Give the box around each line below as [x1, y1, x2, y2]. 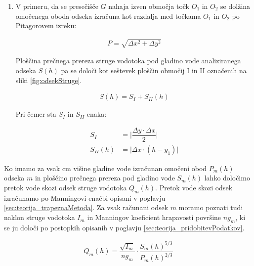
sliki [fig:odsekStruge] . [15, 75, 82, 85]
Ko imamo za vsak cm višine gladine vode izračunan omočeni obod [4, 163, 207, 173]
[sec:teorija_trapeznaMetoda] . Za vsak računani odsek [4, 202, 169, 213]
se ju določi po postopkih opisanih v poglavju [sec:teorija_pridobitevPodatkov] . [4, 222, 245, 232]
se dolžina [220, 1, 251, 11]
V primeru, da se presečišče [15, 1, 98, 11]
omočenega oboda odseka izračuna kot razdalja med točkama [15, 10, 201, 21]
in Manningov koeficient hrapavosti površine [87, 212, 221, 222]
